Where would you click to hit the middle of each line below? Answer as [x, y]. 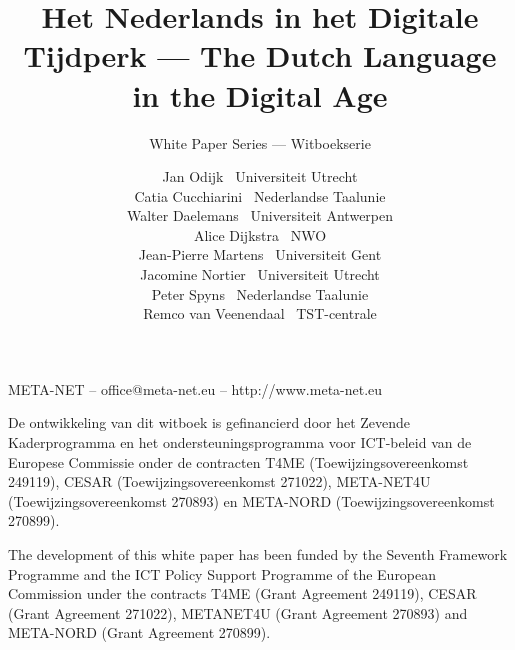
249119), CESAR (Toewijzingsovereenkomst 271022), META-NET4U [219, 481]
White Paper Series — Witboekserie [260, 142]
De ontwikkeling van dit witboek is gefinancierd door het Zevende [209, 422]
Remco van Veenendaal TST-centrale [260, 313]
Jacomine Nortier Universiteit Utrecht [260, 274]
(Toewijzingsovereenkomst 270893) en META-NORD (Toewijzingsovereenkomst [251, 500]
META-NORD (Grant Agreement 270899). [139, 632]
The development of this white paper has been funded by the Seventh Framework [258, 554]
